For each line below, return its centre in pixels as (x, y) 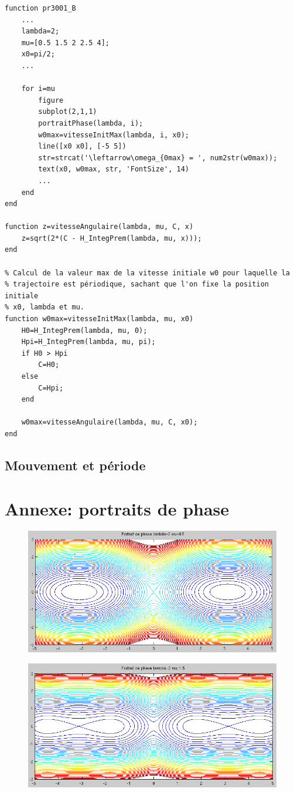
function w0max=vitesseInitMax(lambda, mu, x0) (99, 319)
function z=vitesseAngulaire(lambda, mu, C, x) (99, 227)
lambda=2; (40, 31)
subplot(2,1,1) (68, 112)
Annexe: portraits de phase (117, 508)
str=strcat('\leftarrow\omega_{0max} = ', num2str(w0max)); (158, 158)
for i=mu (38, 89)
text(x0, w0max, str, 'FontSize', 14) (114, 169)
